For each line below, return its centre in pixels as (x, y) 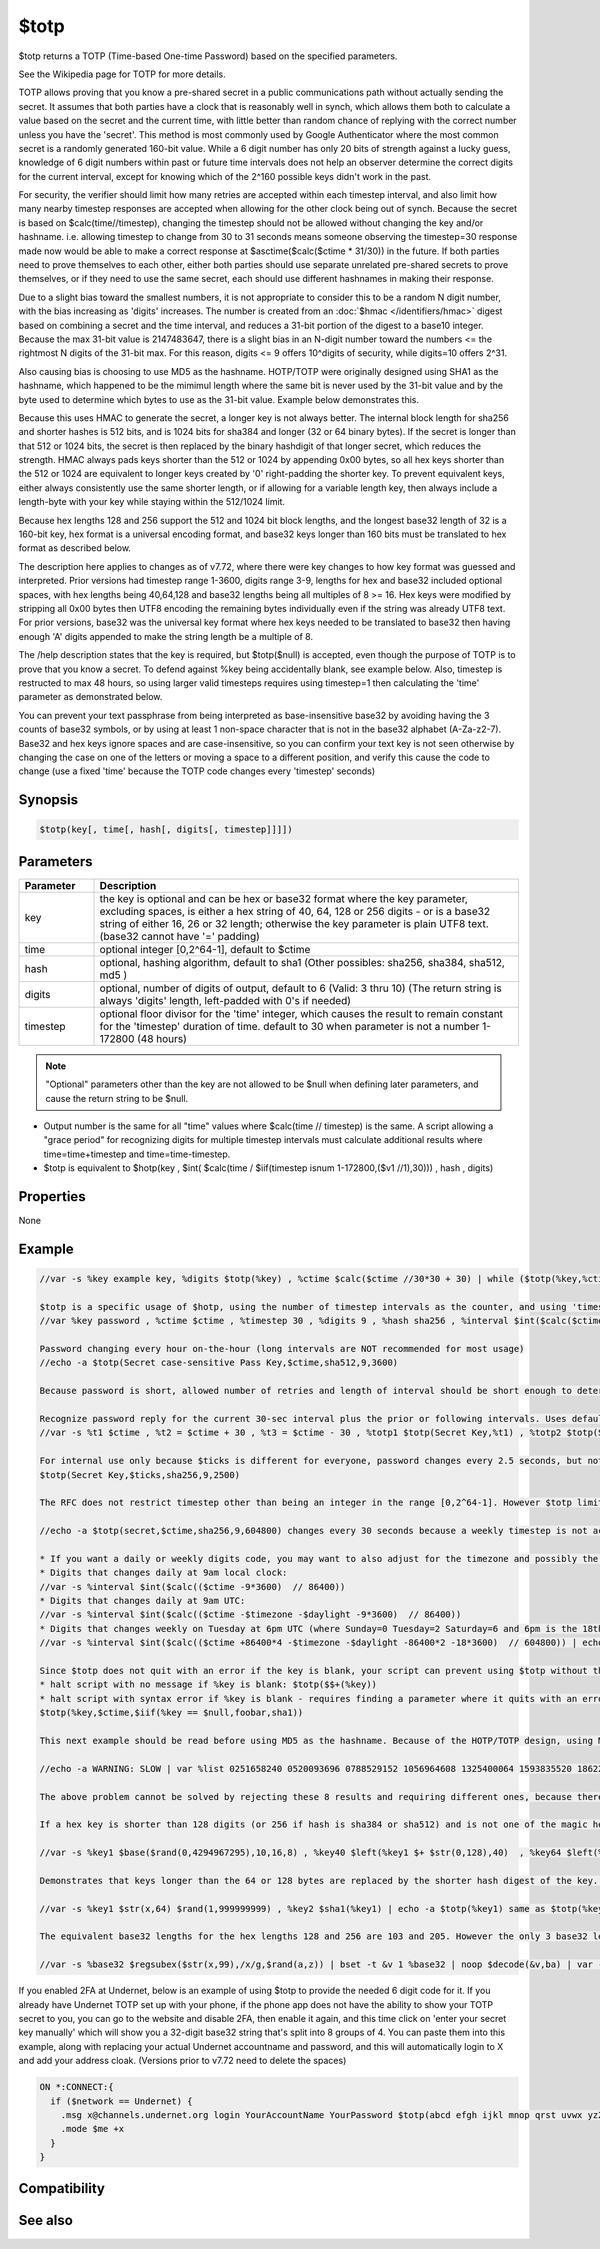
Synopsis (48, 800)
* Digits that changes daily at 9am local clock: (163, 1573)
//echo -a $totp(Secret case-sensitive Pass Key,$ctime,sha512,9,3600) (219, 1363)
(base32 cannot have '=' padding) (179, 936)
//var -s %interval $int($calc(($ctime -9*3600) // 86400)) (192, 1586)
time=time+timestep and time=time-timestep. (137, 1154)
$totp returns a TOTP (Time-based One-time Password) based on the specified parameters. (208, 56)
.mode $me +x (92, 2129)
